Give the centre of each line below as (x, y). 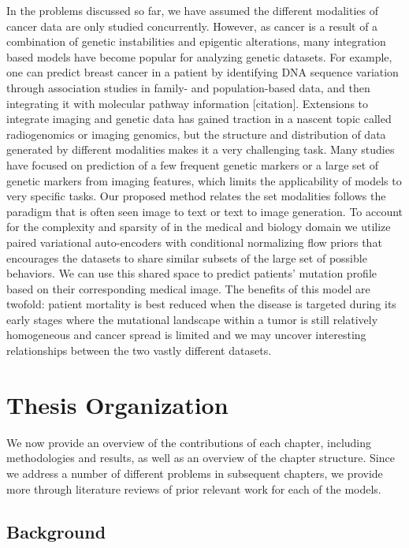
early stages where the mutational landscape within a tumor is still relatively (192, 319)
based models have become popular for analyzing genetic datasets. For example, (199, 56)
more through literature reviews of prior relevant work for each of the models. (194, 488)
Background (56, 531)
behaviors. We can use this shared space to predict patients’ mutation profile (192, 273)
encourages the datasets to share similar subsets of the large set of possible (187, 257)
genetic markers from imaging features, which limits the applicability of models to (204, 180)
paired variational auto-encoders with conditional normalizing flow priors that (194, 242)
